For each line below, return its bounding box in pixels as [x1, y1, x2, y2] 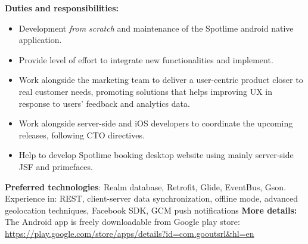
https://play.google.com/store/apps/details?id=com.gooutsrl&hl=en [5, 227, 254, 239]
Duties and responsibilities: [5, 2, 119, 14]
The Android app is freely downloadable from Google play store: [5, 215, 240, 228]
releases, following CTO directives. [18, 128, 145, 141]
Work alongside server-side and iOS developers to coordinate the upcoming [18, 117, 293, 129]
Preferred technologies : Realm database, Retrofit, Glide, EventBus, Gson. [5, 180, 287, 193]
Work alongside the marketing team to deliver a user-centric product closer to [18, 73, 303, 86]
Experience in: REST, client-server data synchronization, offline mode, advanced [5, 192, 298, 205]
